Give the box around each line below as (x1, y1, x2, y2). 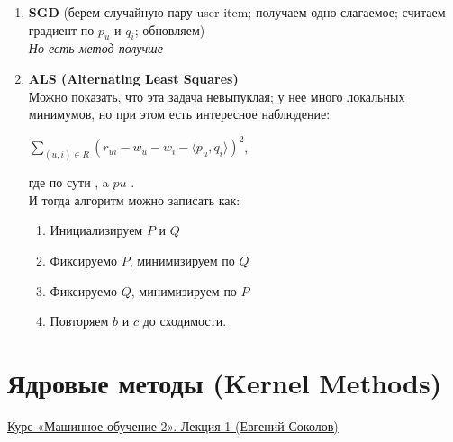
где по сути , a (28, 173, 109, 192)
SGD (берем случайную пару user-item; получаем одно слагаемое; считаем (28, 3, 446, 21)
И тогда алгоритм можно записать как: (28, 190, 240, 209)
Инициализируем (50, 221, 143, 239)
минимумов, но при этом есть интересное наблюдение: (28, 104, 331, 123)
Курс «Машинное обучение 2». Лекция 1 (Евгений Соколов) (7, 416, 339, 435)
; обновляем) (134, 20, 205, 39)
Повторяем (50, 311, 109, 330)
